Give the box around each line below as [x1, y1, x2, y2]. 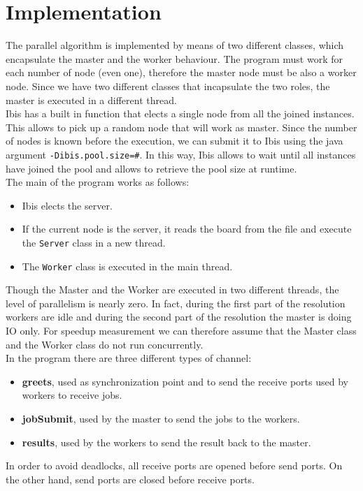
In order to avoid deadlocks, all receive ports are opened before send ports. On [6, 458, 343, 473]
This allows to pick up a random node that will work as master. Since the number [6, 119, 357, 134]
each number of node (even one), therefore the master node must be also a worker [6, 65, 357, 80]
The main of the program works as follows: [6, 175, 190, 189]
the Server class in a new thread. [22, 235, 166, 249]
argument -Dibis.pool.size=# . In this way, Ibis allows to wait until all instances [6, 147, 356, 161]
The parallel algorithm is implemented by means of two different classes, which [6, 38, 344, 52]
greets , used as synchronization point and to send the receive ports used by [22, 374, 348, 388]
